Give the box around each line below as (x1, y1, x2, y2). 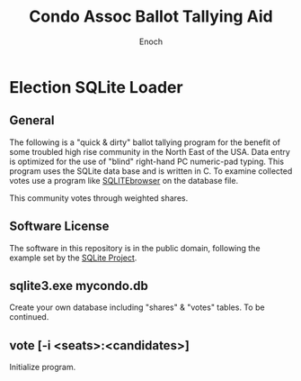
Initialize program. (9, 362, 76, 373)
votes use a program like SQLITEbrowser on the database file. (9, 175, 239, 186)
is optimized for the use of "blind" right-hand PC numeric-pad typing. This (9, 156, 285, 167)
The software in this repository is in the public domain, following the (9, 242, 261, 253)
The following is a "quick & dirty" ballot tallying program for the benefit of (9, 137, 281, 148)
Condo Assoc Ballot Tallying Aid (29, 6, 273, 27)
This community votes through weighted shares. (9, 192, 189, 204)
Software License (9, 219, 110, 234)
